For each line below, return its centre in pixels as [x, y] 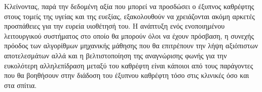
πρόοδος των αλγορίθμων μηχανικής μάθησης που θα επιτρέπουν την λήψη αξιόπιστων [131, 45]
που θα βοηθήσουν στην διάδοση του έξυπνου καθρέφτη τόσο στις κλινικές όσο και [127, 75]
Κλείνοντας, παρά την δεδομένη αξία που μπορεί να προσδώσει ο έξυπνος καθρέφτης [129, 6]
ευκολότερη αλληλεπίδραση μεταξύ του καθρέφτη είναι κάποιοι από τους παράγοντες [129, 65]
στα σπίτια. [21, 85]
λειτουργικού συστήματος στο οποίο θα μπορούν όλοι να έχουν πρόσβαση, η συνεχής [129, 35]
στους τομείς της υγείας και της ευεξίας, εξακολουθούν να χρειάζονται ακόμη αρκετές [129, 16]
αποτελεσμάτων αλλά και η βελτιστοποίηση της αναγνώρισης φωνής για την [116, 55]
